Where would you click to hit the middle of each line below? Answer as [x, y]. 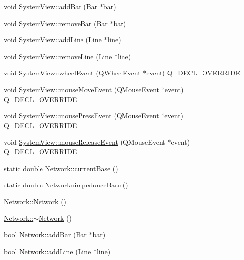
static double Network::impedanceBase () [66, 185]
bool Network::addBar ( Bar [45, 234]
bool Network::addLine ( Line [48, 251]
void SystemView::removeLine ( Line [58, 56]
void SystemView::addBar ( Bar [51, 6]
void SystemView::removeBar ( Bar [56, 23]
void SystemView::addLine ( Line [53, 40]
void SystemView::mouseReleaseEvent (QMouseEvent [85, 142]
